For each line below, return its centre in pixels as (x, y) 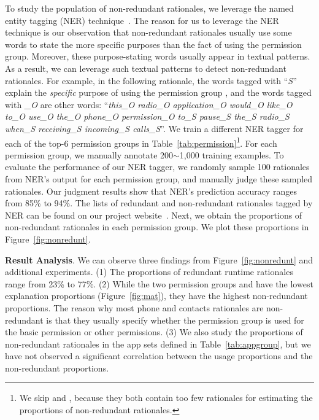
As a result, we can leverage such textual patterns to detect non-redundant (146, 68)
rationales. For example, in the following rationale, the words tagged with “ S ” (151, 80)
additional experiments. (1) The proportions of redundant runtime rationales (149, 272)
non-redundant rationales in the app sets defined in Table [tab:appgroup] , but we (158, 344)
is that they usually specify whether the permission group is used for (175, 320)
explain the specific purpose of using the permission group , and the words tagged (158, 92)
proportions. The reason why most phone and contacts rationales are (134, 307)
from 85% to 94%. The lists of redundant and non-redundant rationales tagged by (159, 203)
